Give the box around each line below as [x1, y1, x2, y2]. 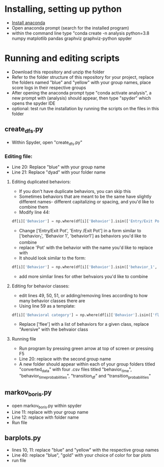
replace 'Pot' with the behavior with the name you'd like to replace [19, 245, 153, 250]
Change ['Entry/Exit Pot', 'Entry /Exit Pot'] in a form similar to [19, 227, 141, 233]
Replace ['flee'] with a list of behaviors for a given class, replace [19, 321, 149, 327]
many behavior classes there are [19, 298, 85, 304]
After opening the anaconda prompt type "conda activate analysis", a [11, 90, 152, 95]
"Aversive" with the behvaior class [19, 326, 88, 333]
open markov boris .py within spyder [11, 403, 82, 409]
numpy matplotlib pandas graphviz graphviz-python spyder [11, 35, 132, 41]
